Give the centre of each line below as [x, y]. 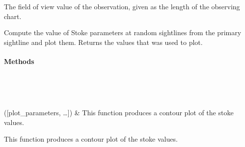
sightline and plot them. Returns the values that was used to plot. [103, 42]
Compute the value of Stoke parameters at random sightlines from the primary [123, 32]
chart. [13, 16]
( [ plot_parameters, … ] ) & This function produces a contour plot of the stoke [119, 113]
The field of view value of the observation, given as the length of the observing [122, 6]
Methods [19, 61]
